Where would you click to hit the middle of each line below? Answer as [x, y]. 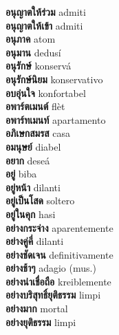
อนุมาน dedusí [33, 52]
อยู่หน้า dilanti [33, 187]
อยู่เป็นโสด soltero [40, 201]
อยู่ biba [21, 174]
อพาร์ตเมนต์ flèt [35, 106]
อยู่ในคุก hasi [31, 214]
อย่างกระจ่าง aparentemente [60, 227]
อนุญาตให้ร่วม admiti [46, 12]
